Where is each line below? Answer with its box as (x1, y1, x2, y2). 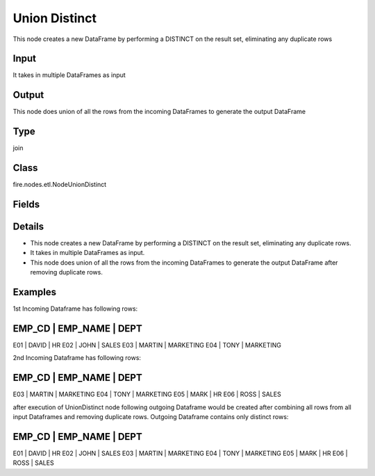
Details (12, 221, 44, 232)
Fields (12, 198, 40, 210)
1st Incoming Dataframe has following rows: (12, 304, 138, 313)
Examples (12, 286, 57, 298)
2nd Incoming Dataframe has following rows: (12, 354, 142, 362)
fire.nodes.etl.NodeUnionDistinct (12, 181, 107, 189)
